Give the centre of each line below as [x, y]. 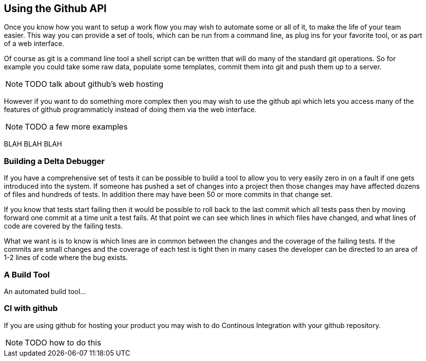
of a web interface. [34, 44]
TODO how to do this [63, 342]
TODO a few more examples [76, 127]
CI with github [31, 308]
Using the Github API [55, 8]
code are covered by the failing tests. [63, 226]
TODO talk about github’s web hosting [94, 84]
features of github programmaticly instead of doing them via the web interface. [130, 110]
